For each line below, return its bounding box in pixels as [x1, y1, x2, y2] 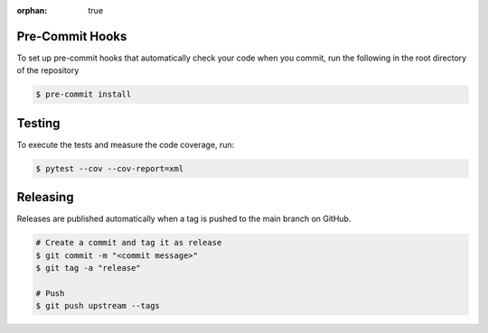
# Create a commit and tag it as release [35, 237, 222, 248]
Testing [16, 116, 61, 131]
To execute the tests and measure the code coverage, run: [16, 139, 235, 150]
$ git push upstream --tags [35, 301, 160, 311]
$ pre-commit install [35, 89, 132, 99]
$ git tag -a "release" [35, 263, 142, 273]
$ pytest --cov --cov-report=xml [35, 163, 184, 173]
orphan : [16, 5, 48, 15]
